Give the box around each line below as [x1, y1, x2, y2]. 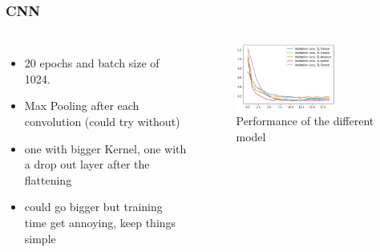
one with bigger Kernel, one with [24, 140, 187, 156]
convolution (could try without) [24, 113, 180, 129]
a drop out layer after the [24, 156, 150, 173]
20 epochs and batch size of [24, 55, 160, 71]
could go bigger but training [24, 198, 163, 215]
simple [24, 230, 56, 246]
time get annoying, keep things [24, 213, 176, 230]
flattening [24, 171, 72, 188]
